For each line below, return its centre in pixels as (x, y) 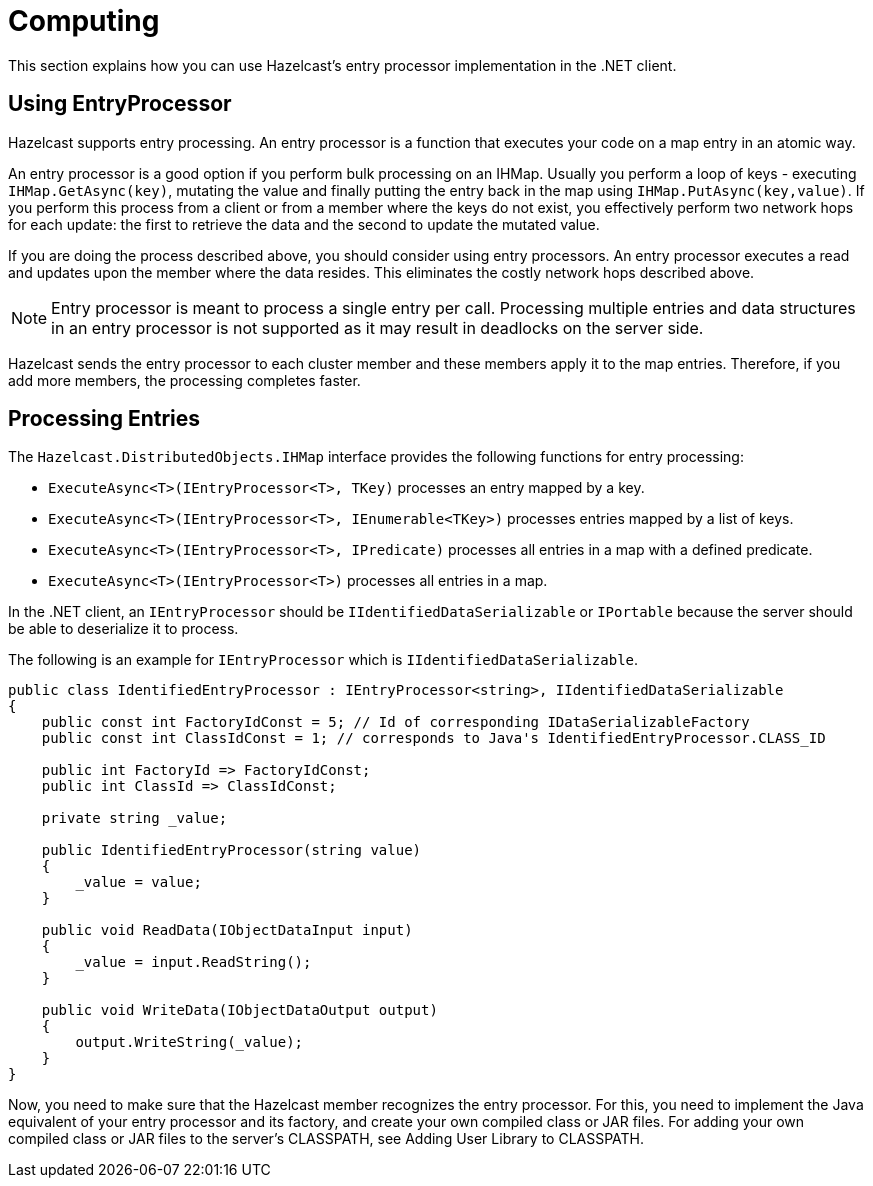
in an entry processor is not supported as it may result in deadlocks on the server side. (377, 327)
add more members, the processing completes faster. (184, 380)
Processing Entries (104, 419)
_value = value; (138, 882)
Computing (84, 21)
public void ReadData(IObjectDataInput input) (227, 930)
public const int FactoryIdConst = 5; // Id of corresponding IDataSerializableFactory (395, 722)
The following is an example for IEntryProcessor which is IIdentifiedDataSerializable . (323, 660)
